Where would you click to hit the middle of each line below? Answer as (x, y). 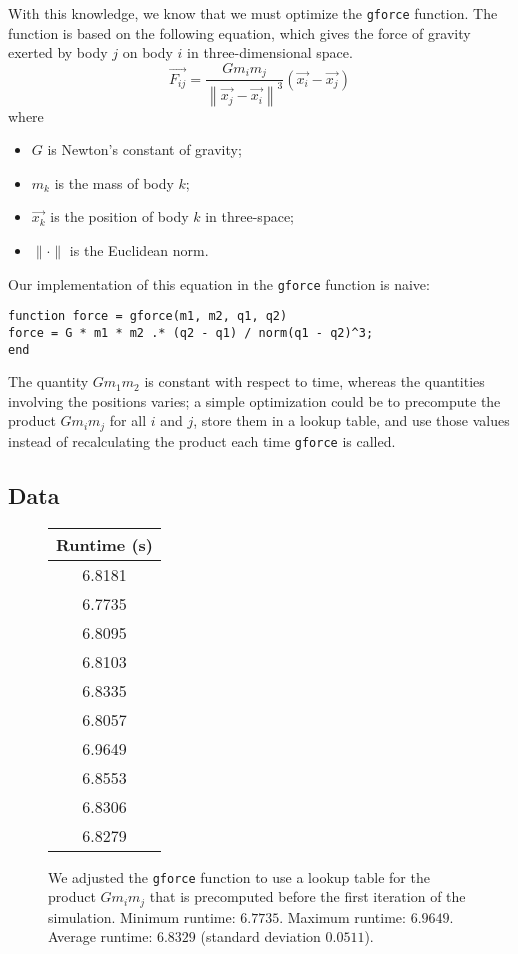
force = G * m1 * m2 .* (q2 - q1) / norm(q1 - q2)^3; (191, 332)
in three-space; (249, 216)
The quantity (48, 381)
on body (147, 52)
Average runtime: (100, 936)
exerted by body (58, 52)
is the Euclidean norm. (139, 250)
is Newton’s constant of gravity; (144, 149)
